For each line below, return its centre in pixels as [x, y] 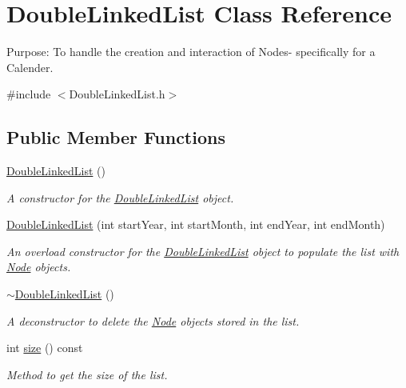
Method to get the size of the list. [87, 374]
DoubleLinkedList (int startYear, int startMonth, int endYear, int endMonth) [196, 224]
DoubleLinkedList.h [117, 94]
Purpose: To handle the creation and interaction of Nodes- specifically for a [191, 52]
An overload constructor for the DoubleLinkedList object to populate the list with [203, 251]
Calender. [30, 67]
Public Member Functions [116, 137]
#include [29, 94]
